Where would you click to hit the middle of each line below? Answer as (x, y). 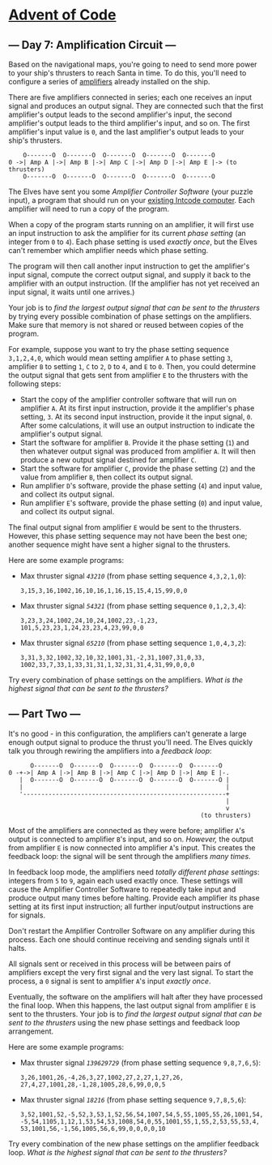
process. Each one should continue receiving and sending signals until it (129, 939)
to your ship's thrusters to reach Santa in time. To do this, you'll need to (127, 73)
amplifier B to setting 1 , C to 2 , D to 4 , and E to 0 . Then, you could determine (132, 366)
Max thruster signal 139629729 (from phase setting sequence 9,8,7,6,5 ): (140, 1062)
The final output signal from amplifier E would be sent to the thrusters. (125, 527)
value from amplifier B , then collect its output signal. (106, 477)
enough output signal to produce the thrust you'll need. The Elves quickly (131, 742)
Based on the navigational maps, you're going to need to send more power (133, 64)
